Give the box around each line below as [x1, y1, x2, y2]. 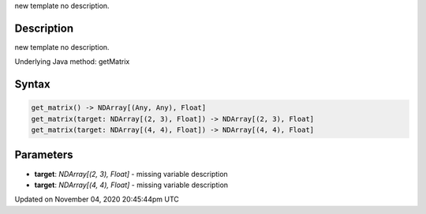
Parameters [14, 148, 73, 162]
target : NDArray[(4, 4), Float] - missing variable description [34, 180, 229, 190]
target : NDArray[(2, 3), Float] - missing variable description [34, 169, 228, 178]
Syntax [14, 77, 50, 91]
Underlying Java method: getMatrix [14, 57, 130, 66]
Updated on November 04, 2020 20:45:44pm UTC [14, 194, 179, 205]
